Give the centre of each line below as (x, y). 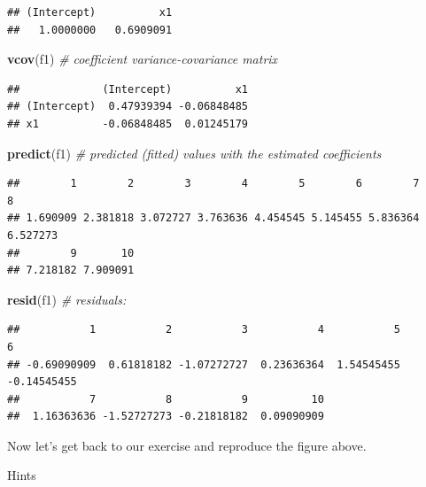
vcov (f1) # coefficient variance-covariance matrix (143, 59)
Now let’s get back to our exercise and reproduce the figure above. (187, 445)
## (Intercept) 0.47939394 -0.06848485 (128, 107)
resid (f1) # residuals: (67, 299)
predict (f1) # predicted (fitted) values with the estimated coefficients (194, 153)
